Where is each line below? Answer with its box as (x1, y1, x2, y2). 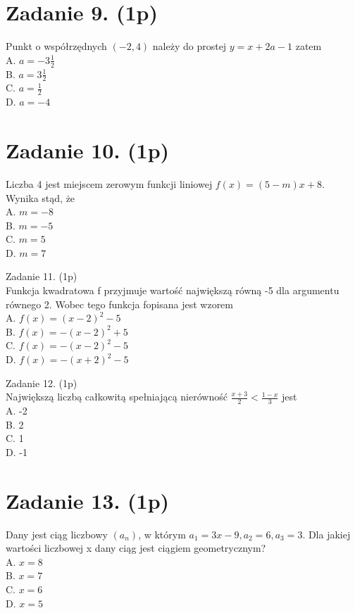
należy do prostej (152, 39, 227, 53)
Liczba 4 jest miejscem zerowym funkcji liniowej (6, 176, 213, 191)
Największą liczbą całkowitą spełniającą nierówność (6, 389, 228, 404)
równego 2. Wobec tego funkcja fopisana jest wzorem (6, 296, 233, 311)
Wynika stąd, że (6, 190, 75, 205)
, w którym (138, 526, 186, 541)
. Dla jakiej (302, 526, 351, 541)
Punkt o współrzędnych (6, 39, 107, 53)
